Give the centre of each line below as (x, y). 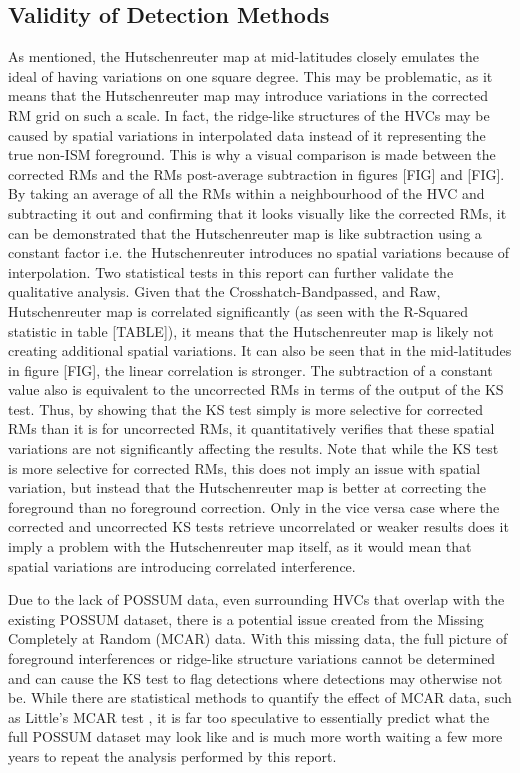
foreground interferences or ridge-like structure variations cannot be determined (252, 658)
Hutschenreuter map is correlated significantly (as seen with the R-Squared (238, 310)
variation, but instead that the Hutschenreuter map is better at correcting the (247, 487)
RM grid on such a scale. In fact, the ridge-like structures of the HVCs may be (249, 114)
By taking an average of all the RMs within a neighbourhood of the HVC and (246, 193)
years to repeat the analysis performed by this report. (172, 755)
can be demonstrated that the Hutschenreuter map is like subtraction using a (245, 232)
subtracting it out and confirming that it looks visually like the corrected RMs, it (257, 212)
